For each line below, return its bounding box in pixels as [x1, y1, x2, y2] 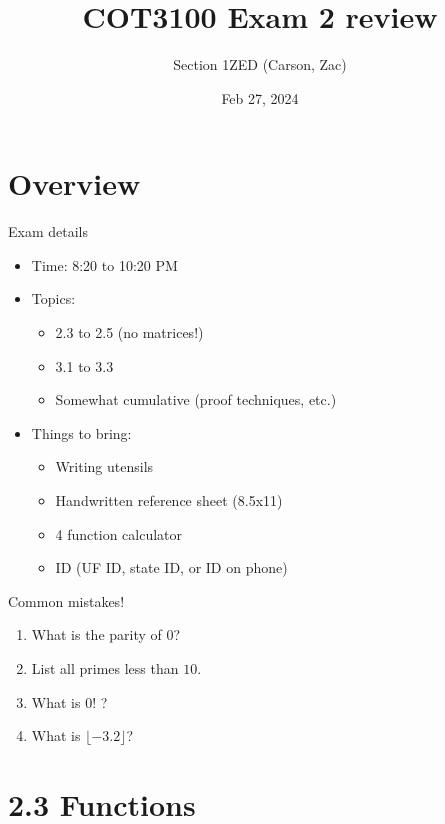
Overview [8, 163, 141, 204]
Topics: [31, 288, 76, 309]
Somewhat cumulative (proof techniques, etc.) [55, 389, 337, 410]
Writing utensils [55, 456, 154, 477]
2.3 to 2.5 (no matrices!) [55, 322, 204, 343]
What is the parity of [31, 624, 162, 645]
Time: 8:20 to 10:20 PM [31, 254, 178, 275]
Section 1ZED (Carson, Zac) [173, 54, 347, 75]
